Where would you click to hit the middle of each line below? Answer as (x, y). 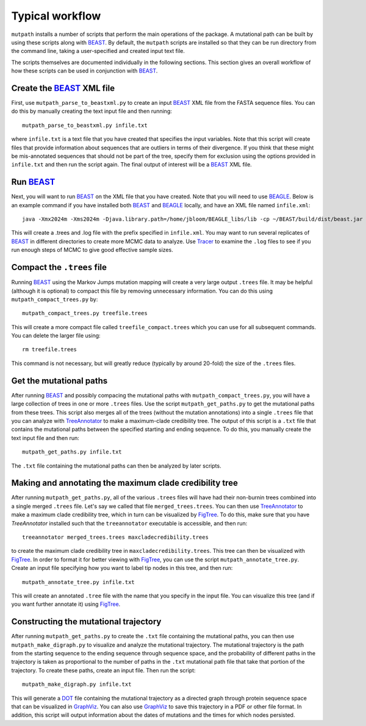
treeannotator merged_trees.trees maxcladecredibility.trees (115, 537)
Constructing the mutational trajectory (86, 622)
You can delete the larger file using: (56, 336)
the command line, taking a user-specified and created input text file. (98, 51)
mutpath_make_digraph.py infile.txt (77, 685)
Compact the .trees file (59, 267)
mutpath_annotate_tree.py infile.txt (79, 582)
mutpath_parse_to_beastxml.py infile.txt (85, 125)
